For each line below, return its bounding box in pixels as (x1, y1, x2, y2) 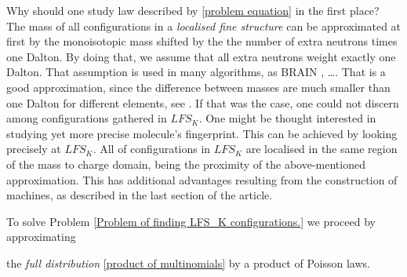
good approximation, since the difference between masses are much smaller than (6, 78, 391, 95)
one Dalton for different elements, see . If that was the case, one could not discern (6, 94, 399, 111)
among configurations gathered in (6, 110, 167, 126)
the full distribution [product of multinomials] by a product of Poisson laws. (6, 254, 370, 271)
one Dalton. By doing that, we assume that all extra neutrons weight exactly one (6, 48, 396, 64)
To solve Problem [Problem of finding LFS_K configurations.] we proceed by (6, 213, 376, 229)
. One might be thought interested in (198, 110, 376, 126)
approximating (6, 228, 76, 245)
